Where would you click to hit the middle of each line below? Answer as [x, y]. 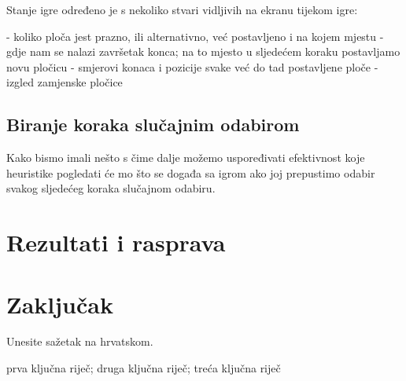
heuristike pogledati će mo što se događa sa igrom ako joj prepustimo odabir [191, 172]
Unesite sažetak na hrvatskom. [80, 341]
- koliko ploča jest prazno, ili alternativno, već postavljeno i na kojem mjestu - [195, 36]
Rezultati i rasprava [116, 242]
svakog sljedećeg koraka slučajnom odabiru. [111, 188]
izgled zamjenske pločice [65, 82]
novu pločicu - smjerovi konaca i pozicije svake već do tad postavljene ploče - [192, 66]
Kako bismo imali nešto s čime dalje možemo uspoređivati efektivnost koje [186, 158]
